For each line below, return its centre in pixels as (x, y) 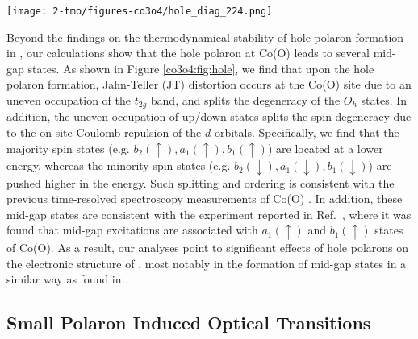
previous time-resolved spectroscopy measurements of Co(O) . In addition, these (205, 198)
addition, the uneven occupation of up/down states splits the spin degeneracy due (209, 116)
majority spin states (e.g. (68, 148)
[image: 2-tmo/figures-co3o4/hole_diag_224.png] (140, 11)
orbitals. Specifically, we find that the (307, 132)
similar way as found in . (68, 279)
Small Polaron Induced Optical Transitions (189, 322)
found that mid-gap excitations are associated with (132, 230)
